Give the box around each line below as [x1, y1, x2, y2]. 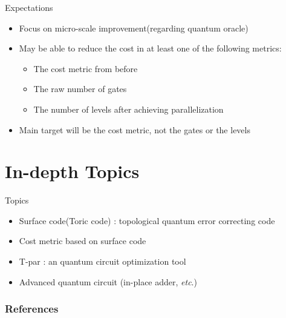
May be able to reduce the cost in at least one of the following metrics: [19, 42, 282, 55]
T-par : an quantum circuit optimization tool [19, 255, 186, 268]
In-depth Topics [5, 159, 140, 184]
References [5, 301, 59, 316]
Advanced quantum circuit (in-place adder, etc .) [19, 275, 197, 288]
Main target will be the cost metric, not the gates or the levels [19, 123, 250, 136]
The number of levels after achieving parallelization [33, 102, 224, 115]
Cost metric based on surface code [19, 234, 146, 247]
